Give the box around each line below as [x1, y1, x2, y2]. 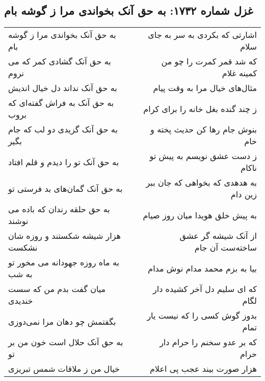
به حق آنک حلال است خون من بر [8, 336, 123, 348]
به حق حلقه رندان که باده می [8, 203, 110, 215]
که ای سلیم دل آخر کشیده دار [152, 283, 257, 295]
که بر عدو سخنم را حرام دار [160, 336, 257, 348]
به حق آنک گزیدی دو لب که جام [8, 123, 118, 136]
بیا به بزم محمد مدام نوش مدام [148, 262, 257, 274]
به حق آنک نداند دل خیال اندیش [8, 82, 117, 94]
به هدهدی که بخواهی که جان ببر [146, 176, 257, 189]
